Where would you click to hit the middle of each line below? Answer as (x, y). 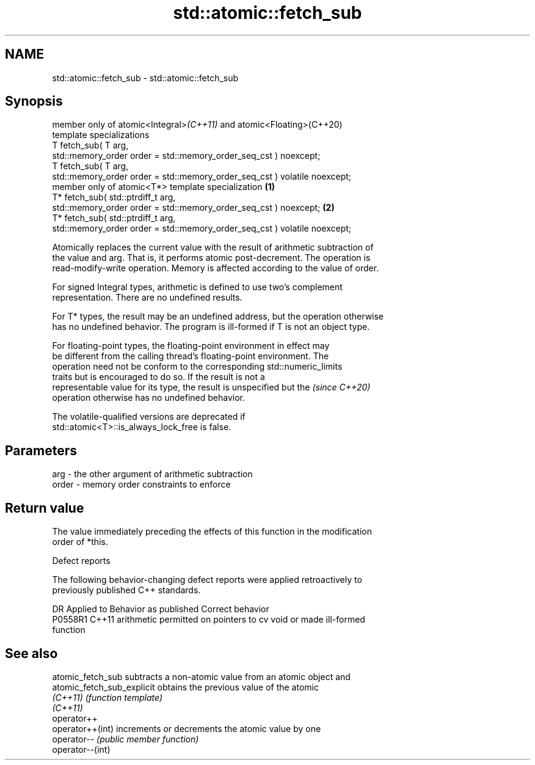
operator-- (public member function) (126, 739)
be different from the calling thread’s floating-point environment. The (191, 356)
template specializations (101, 135)
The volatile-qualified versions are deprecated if (149, 417)
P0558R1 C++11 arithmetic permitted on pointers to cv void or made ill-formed (209, 620)
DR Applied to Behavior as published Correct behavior (161, 609)
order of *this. (80, 542)
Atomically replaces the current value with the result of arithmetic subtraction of (213, 247)
